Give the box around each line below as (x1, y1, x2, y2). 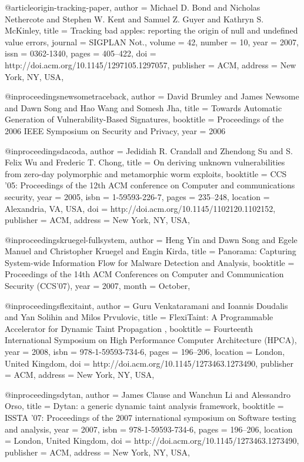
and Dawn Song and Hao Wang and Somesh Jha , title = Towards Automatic (5, 101, 282, 114)
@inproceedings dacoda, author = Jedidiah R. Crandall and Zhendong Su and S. (5, 144, 293, 157)
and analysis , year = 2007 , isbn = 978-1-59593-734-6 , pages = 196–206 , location (5, 423, 293, 435)
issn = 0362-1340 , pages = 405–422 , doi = (5, 47, 156, 59)
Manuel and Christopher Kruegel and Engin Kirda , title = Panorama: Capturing (5, 245, 296, 257)
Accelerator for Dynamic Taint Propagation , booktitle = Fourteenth (5, 322, 253, 334)
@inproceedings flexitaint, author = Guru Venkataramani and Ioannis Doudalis (5, 299, 288, 311)
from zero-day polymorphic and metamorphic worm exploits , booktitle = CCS (5, 167, 287, 180)
